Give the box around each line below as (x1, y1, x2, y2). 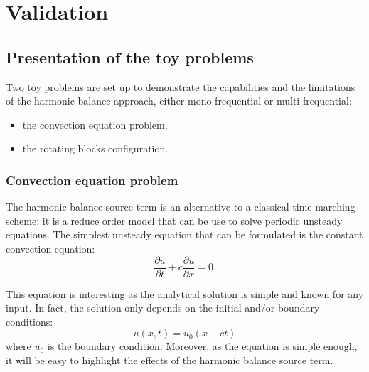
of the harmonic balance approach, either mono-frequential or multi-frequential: (6, 93, 352, 108)
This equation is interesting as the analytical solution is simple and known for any (6, 286, 364, 301)
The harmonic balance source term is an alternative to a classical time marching (6, 199, 355, 214)
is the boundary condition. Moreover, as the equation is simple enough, (47, 339, 358, 354)
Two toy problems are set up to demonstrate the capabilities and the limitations (6, 79, 355, 94)
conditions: (6, 314, 53, 329)
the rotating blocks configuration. (22, 141, 169, 156)
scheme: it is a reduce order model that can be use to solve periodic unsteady (6, 213, 343, 228)
